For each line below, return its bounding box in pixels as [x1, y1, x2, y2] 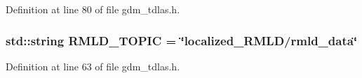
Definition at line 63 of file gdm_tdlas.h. [6, 58, 180, 73]
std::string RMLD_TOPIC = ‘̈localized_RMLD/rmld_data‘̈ [6, 31, 358, 49]
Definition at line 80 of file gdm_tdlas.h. [6, 2, 180, 16]
